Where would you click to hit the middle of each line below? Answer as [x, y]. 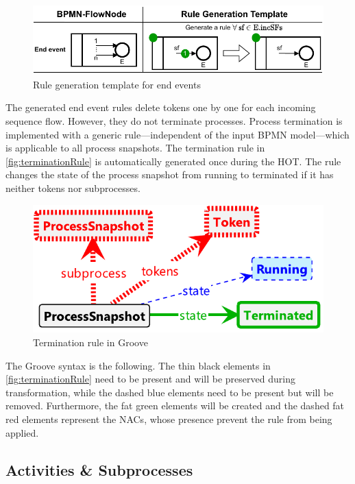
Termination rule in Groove [90, 342]
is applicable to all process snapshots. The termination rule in [135, 148]
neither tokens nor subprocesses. [73, 188]
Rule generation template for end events [117, 84]
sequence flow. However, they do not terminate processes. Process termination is [174, 121]
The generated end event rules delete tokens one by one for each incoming [161, 107]
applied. [22, 432]
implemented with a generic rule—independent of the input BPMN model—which [177, 134]
